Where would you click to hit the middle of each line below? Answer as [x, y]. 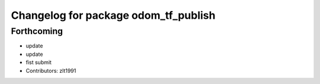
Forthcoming [37, 31]
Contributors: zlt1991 [51, 70]
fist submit [39, 62]
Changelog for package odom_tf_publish [113, 15]
